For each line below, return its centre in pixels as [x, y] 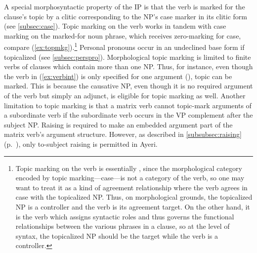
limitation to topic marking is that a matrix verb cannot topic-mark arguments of [128, 105]
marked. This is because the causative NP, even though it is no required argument [128, 86]
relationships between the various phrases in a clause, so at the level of [123, 226]
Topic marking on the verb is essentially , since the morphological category [129, 168]
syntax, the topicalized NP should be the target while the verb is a [117, 235]
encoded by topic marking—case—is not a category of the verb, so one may [130, 178]
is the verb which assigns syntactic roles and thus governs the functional [125, 216]
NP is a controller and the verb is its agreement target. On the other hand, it [133, 206]
